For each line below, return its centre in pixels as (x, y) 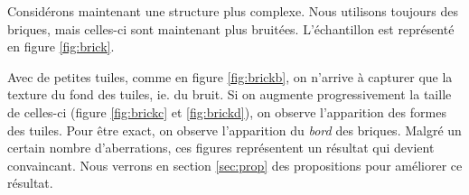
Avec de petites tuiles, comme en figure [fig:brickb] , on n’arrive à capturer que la (230, 76)
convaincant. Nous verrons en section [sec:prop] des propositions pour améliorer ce (235, 165)
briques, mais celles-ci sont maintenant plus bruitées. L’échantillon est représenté (231, 28)
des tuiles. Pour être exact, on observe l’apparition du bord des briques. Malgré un (234, 130)
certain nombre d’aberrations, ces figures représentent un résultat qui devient (221, 148)
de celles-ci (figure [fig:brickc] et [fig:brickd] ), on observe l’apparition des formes (227, 111)
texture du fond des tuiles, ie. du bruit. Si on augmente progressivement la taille (230, 94)
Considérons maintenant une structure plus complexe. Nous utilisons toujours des (233, 11)
